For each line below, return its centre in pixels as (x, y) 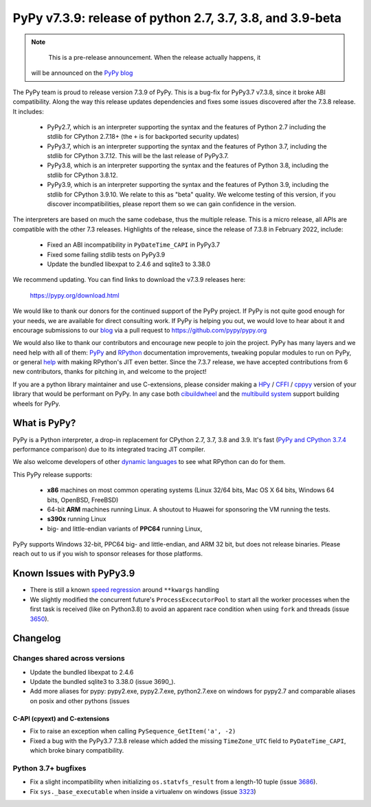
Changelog (37, 638)
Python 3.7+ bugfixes (49, 768)
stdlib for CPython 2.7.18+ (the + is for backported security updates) (143, 137)
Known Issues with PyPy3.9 (74, 574)
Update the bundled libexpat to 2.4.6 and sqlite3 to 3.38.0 (129, 264)
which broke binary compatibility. (77, 751)
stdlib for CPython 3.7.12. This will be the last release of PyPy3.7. (138, 156)
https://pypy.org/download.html (75, 295)
